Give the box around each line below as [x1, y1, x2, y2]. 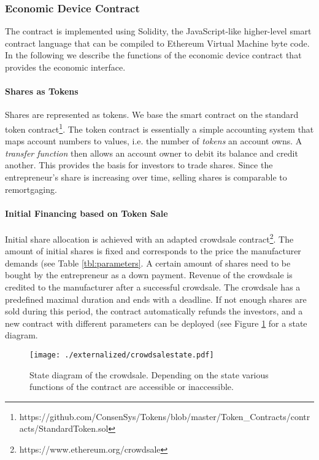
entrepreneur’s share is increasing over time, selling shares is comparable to [5, 171, 287, 184]
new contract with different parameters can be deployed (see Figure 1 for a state [5, 316, 307, 329]
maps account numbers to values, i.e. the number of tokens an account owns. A [5, 134, 302, 147]
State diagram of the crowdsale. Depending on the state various [29, 368, 269, 381]
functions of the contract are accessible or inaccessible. [29, 380, 234, 393]
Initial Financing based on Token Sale [5, 206, 168, 219]
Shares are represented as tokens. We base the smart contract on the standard [5, 108, 299, 121]
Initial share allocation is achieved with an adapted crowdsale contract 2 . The [5, 231, 294, 245]
